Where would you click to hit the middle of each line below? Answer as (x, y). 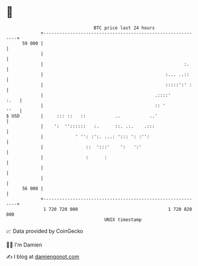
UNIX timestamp (123, 219)
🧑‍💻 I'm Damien (24, 245)
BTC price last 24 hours (124, 28)
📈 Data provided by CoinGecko (45, 231)
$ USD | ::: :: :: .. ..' (82, 116)
